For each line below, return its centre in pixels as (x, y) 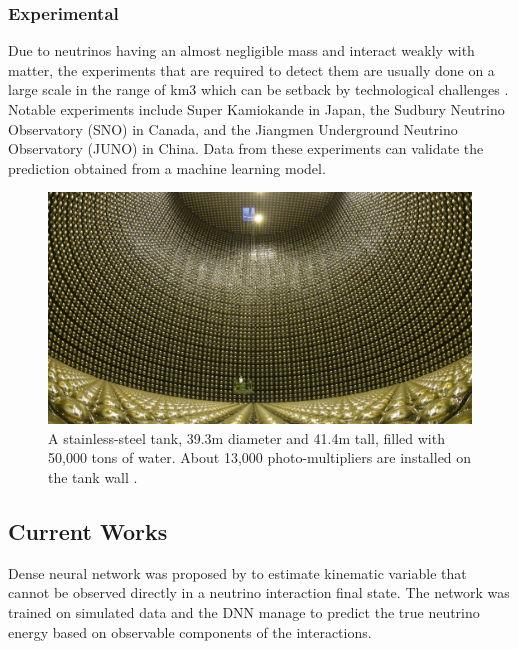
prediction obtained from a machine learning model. (167, 167)
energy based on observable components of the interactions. (190, 631)
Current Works (88, 531)
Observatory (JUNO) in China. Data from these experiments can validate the (246, 148)
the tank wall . (93, 477)
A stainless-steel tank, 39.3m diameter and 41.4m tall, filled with (246, 437)
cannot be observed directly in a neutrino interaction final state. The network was (259, 592)
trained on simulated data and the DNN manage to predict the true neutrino (244, 612)
